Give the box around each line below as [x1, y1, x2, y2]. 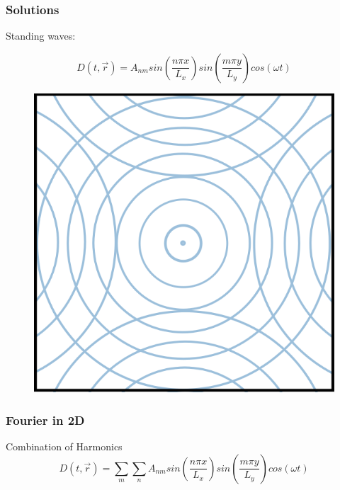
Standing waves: [6, 28, 76, 43]
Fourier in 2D [6, 411, 85, 428]
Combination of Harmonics [6, 439, 123, 454]
